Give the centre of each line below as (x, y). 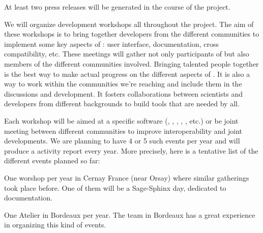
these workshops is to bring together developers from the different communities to (132, 34)
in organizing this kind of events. (55, 225)
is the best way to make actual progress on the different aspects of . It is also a (127, 74)
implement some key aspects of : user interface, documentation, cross (112, 43)
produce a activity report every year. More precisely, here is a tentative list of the (131, 150)
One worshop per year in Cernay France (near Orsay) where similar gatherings (127, 177)
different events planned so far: (52, 161)
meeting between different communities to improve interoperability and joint (123, 130)
